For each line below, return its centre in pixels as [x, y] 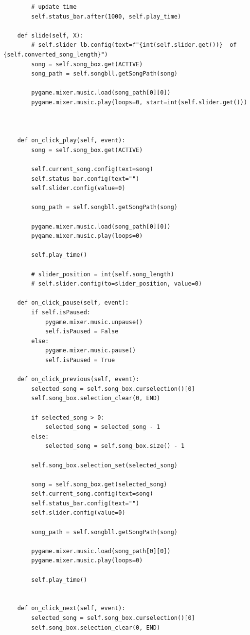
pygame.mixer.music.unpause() [94, 322]
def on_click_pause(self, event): [73, 303]
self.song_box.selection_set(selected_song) [104, 465]
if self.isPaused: [61, 312]
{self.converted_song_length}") [56, 54]
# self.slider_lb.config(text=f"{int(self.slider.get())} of [134, 45]
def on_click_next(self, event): [71, 608]
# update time [54, 7]
